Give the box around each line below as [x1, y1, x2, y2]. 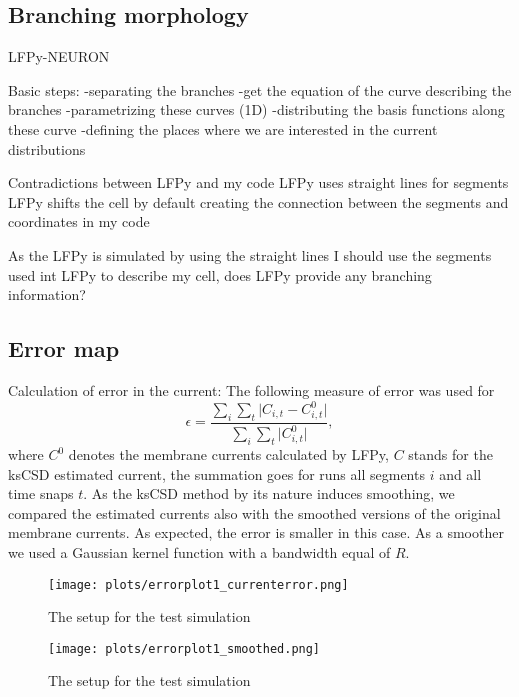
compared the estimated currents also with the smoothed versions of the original [8, 502, 501, 523]
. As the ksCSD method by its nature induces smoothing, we [83, 483, 455, 504]
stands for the [408, 444, 493, 464]
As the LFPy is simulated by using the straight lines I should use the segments [8, 244, 492, 265]
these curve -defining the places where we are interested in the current [8, 118, 438, 139]
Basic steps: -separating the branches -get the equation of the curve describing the [8, 79, 512, 100]
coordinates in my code [8, 211, 150, 232]
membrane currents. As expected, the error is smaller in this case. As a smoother [8, 522, 504, 543]
